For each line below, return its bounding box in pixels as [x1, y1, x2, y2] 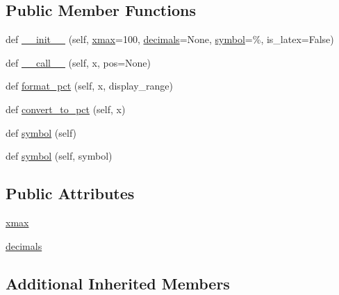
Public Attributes [6, 183, 135, 204]
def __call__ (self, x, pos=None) [6, 55, 151, 69]
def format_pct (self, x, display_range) [6, 78, 173, 93]
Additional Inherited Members [6, 272, 230, 294]
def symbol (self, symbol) [6, 149, 113, 163]
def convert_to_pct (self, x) [6, 101, 126, 116]
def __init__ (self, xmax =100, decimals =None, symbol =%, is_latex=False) [6, 32, 334, 47]
